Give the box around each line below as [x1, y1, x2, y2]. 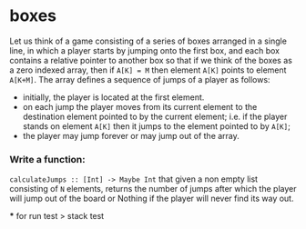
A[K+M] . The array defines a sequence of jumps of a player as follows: [9, 74, 270, 85]
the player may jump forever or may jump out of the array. [22, 130, 240, 141]
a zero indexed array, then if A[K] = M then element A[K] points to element [9, 65, 287, 75]
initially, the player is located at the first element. [22, 92, 205, 103]
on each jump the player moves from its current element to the [22, 101, 258, 112]
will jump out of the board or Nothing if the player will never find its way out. [9, 193, 294, 204]
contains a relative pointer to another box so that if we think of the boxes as [9, 55, 293, 65]
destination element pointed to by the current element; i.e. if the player [22, 111, 288, 122]
